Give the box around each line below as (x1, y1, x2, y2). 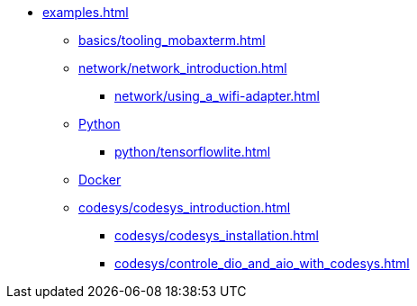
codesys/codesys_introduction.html (78, 200, 291, 215)
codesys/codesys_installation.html (114, 228, 319, 243)
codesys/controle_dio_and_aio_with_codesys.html (114, 256, 410, 271)
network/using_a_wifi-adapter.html (114, 88, 320, 103)
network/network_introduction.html (78, 60, 287, 76)
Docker (78, 172, 122, 187)
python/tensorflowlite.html (114, 144, 271, 159)
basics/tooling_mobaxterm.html (78, 32, 266, 48)
